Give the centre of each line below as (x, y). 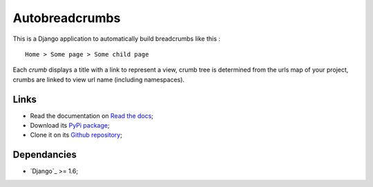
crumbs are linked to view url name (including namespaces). (99, 79)
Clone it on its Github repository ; (76, 135)
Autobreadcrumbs (67, 18)
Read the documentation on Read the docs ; (92, 116)
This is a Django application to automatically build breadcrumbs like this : (117, 39)
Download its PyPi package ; (70, 126)
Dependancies (45, 155)
